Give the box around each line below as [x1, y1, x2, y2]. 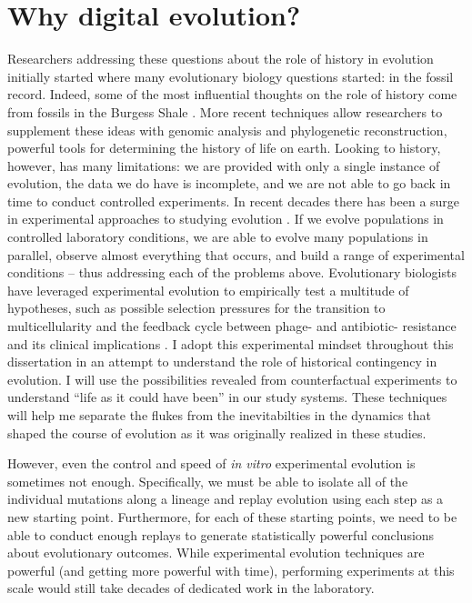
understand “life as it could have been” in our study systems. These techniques [7, 387, 447, 407]
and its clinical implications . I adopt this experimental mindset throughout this [7, 334, 454, 353]
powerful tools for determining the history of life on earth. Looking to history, [7, 138, 441, 157]
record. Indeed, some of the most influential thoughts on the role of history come [7, 85, 457, 104]
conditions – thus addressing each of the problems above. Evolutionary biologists [7, 263, 457, 282]
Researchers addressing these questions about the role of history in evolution [7, 49, 434, 68]
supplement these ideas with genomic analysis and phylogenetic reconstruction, [7, 120, 447, 139]
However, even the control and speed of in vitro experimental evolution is [7, 454, 416, 473]
